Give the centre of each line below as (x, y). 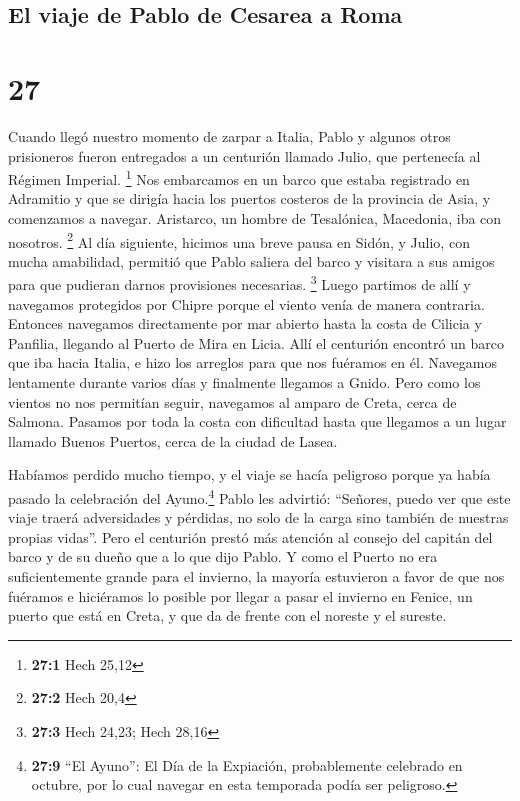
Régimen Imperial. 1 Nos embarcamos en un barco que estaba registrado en (239, 177)
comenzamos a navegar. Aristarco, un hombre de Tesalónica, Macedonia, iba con (255, 217)
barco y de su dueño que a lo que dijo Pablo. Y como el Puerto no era (223, 556)
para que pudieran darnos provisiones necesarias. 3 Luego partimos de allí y (239, 283)
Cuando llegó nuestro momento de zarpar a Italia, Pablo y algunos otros (229, 135)
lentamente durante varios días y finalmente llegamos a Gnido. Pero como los (244, 382)
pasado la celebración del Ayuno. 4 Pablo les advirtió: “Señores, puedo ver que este (259, 496)
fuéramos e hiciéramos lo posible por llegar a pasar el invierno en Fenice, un (240, 595)
